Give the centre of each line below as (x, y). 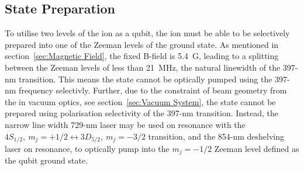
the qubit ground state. (46, 160)
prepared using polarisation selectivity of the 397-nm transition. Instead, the (142, 113)
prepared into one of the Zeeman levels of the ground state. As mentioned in (142, 44)
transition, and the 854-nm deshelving (216, 136)
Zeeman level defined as (257, 148)
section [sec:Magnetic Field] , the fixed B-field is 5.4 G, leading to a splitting (142, 56)
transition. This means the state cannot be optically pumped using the (146, 79)
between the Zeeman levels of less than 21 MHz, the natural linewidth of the (143, 67)
